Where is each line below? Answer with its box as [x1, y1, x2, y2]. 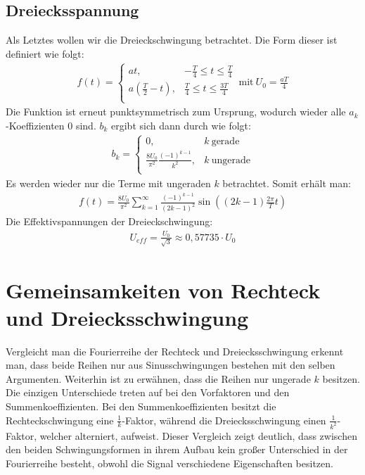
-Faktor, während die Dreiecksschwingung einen [122, 412, 326, 427]
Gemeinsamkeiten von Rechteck [6, 275, 321, 304]
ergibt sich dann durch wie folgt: [111, 118, 251, 132]
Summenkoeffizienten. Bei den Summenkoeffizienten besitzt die [6, 399, 276, 414]
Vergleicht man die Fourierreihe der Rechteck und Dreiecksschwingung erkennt [6, 343, 344, 358]
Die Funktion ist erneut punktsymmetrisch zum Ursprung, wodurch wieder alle [6, 104, 346, 119]
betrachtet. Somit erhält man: [222, 175, 351, 190]
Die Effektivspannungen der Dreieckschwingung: [6, 214, 213, 229]
